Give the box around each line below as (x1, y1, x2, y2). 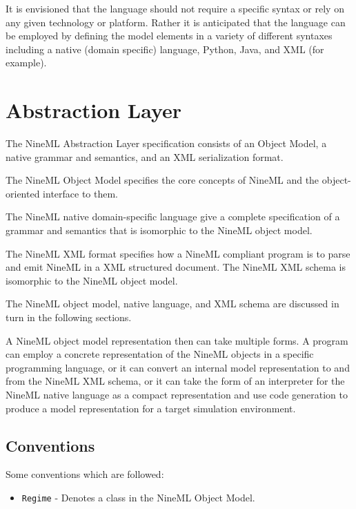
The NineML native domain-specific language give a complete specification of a (6, 209, 340, 224)
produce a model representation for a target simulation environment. (6, 401, 296, 415)
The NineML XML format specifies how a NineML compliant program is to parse (6, 246, 350, 260)
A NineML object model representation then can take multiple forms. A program (6, 333, 348, 347)
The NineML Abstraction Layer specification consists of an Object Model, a (6, 136, 327, 151)
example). (6, 55, 47, 70)
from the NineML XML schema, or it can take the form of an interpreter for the (6, 374, 345, 388)
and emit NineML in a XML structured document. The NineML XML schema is (6, 260, 346, 274)
